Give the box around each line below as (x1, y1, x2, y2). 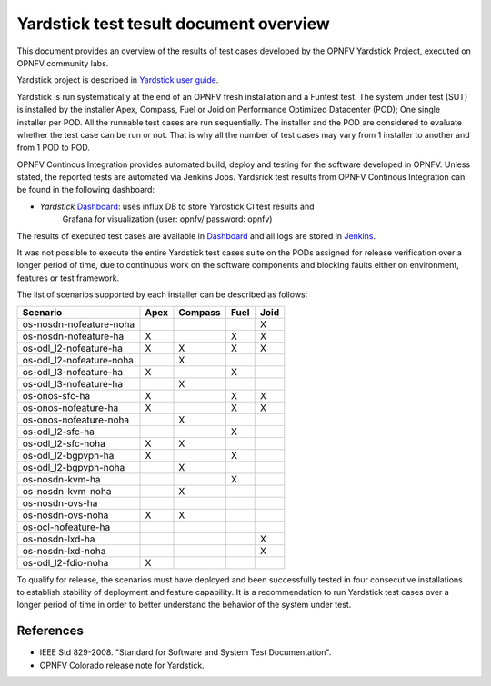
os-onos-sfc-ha (22, 389, 91, 402)
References (16, 623, 84, 639)
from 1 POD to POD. (16, 142, 91, 154)
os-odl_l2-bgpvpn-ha (22, 449, 115, 462)
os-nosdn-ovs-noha (22, 509, 109, 522)
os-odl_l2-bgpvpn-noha (22, 461, 125, 473)
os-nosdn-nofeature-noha (22, 318, 135, 331)
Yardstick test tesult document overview (16, 14, 331, 34)
